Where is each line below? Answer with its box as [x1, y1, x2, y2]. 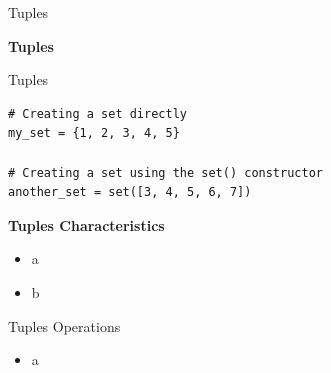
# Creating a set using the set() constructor [8, 165, 323, 180]
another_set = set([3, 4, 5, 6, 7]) [8, 185, 252, 200]
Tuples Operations [8, 315, 121, 336]
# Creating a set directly [8, 106, 187, 121]
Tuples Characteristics [8, 214, 165, 235]
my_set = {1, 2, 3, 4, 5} [8, 126, 180, 141]
